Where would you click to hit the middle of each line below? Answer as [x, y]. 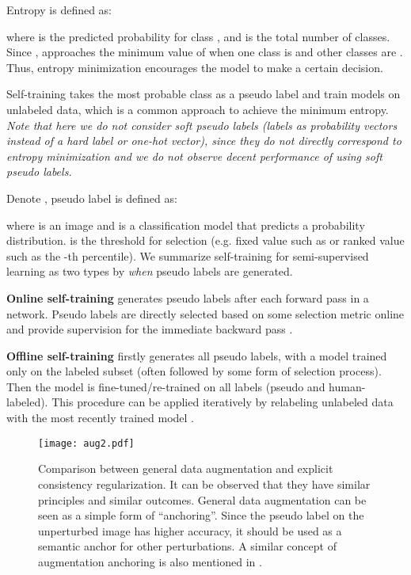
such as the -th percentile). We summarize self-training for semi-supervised [188, 255]
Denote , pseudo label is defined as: [92, 198]
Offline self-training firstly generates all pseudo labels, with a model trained [197, 355]
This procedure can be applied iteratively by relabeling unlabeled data [223, 402]
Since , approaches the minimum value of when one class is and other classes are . [205, 52]
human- [347, 386]
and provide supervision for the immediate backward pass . [150, 329]
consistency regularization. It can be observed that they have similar [204, 484]
